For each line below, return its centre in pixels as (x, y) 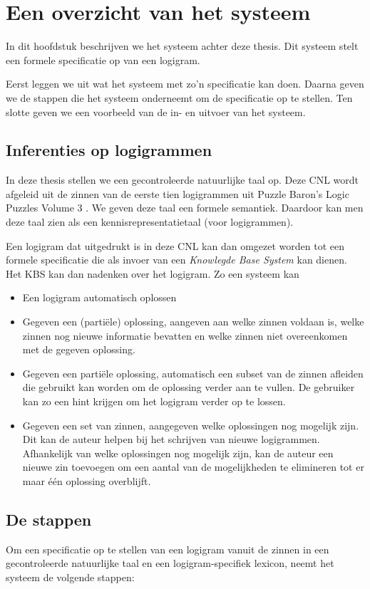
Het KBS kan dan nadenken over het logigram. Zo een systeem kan (153, 273)
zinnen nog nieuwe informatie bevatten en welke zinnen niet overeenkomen (185, 335)
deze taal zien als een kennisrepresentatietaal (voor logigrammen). (150, 222)
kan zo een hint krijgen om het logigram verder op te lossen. (154, 401)
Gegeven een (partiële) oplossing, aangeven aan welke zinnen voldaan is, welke (193, 322)
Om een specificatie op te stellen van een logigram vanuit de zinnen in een (168, 549)
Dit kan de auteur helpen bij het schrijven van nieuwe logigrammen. (171, 439)
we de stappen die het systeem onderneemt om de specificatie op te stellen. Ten (179, 97)
